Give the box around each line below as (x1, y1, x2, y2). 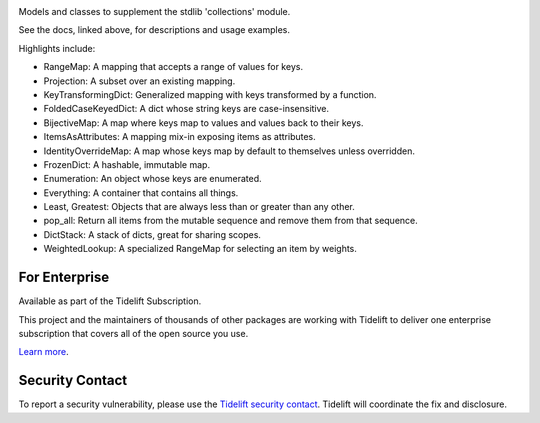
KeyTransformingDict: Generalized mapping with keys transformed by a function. (43, 88, 377, 100)
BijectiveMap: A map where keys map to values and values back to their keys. (43, 116, 364, 129)
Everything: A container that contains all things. (43, 186, 239, 199)
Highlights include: (18, 42, 96, 54)
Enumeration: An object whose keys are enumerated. (43, 173, 262, 185)
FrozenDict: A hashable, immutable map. (43, 158, 210, 170)
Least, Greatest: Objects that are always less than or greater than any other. (43, 201, 355, 213)
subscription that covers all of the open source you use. (18, 327, 249, 339)
